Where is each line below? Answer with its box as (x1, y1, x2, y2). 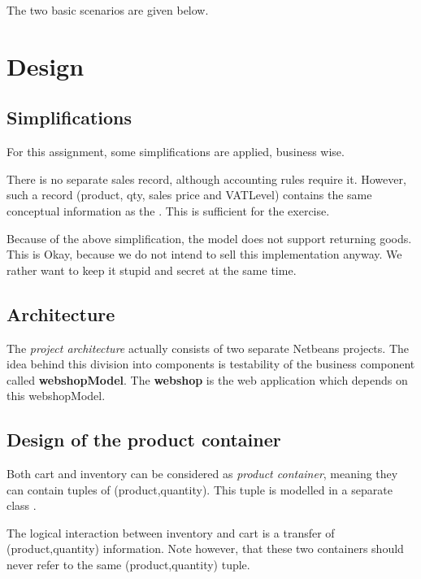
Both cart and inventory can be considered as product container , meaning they (7, 465, 398, 482)
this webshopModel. (7, 387, 106, 404)
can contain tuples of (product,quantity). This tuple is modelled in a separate (7, 481, 393, 498)
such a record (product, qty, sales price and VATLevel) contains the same (7, 186, 372, 203)
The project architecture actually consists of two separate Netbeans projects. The (7, 339, 409, 356)
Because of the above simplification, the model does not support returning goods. (7, 229, 412, 246)
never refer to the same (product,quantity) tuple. (7, 556, 250, 573)
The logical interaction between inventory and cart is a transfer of (7, 524, 335, 541)
